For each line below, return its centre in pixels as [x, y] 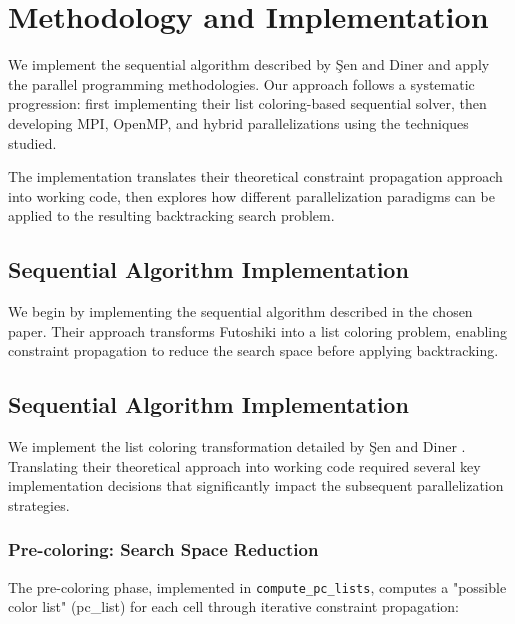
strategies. [39, 504]
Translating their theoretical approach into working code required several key [244, 465]
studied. [32, 142]
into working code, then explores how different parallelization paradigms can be [251, 195]
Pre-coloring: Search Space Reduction [163, 549]
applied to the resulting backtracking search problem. [171, 215]
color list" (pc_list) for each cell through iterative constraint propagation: [234, 606]
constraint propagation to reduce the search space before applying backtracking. [253, 350]
